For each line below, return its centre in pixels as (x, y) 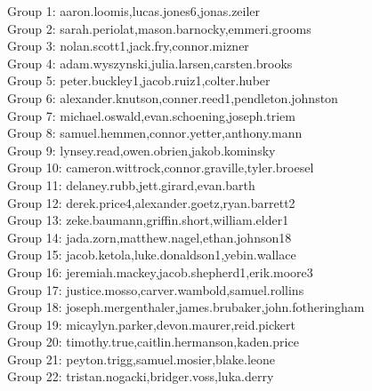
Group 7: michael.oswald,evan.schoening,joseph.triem (151, 115)
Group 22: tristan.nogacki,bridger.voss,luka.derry (141, 376)
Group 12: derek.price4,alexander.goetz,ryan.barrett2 (151, 202)
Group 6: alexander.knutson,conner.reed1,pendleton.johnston (173, 97)
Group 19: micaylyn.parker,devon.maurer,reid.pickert (151, 324)
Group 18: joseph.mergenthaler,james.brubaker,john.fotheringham (186, 307)
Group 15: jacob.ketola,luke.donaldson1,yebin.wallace (152, 255)
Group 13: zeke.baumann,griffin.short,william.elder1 (148, 220)
